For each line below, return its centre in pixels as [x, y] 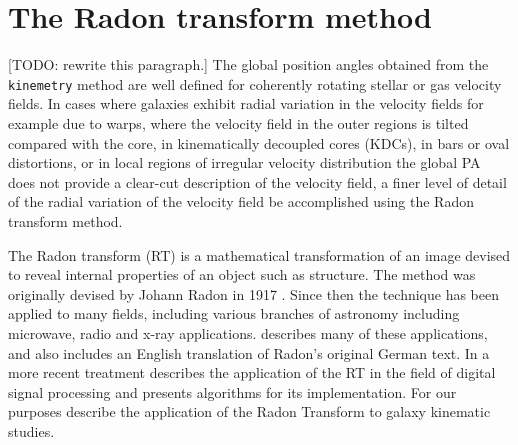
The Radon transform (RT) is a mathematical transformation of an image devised [259, 254]
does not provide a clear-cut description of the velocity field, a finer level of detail [257, 181]
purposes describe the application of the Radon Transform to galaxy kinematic [249, 411]
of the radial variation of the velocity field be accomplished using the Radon [241, 201]
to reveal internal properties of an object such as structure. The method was [242, 274]
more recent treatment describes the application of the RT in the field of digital [252, 372]
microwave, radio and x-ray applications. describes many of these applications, [248, 332]
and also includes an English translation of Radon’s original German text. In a [249, 352]
